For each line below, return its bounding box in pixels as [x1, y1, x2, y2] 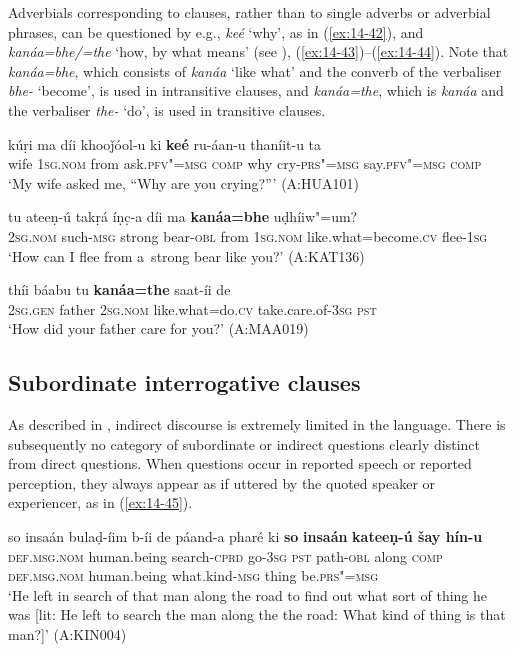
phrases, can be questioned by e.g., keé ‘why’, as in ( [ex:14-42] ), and [8, 21, 424, 42]
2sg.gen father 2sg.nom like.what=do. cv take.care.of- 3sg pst [8, 298, 377, 319]
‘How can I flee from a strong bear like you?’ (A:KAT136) [8, 245, 365, 266]
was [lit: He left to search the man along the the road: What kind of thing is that [8, 604, 506, 625]
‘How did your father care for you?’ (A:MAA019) [8, 318, 309, 339]
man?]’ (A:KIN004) [8, 624, 127, 645]
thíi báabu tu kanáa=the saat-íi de [8, 279, 231, 300]
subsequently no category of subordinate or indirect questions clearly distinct [8, 433, 481, 454]
